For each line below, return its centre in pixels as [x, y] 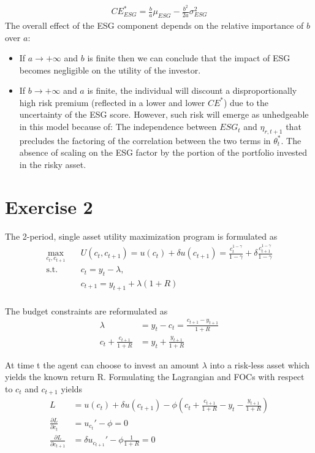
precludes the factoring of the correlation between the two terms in [145, 140]
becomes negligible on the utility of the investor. [110, 70]
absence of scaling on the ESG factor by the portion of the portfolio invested [163, 152]
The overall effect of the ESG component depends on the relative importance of [154, 25]
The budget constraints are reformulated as [86, 310]
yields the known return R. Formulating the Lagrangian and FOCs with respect [155, 377]
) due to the [246, 102]
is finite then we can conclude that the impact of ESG [189, 58]
